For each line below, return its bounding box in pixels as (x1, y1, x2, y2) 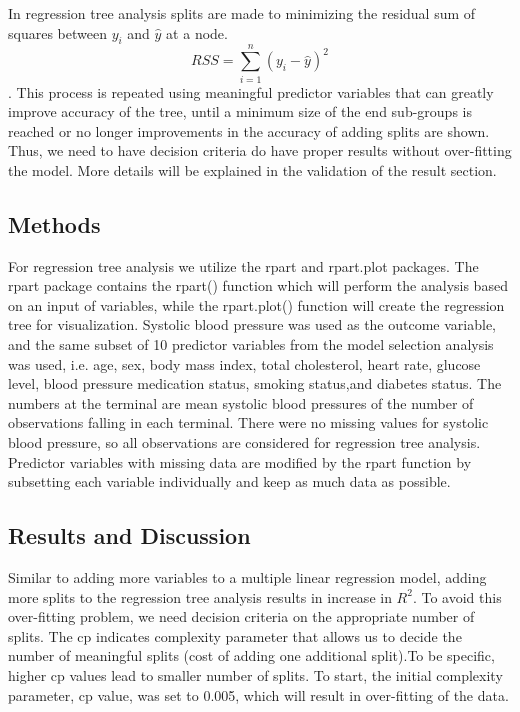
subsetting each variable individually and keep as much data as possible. (8, 471, 451, 492)
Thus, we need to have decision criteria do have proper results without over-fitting (8, 140, 512, 161)
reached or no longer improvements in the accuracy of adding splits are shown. (8, 120, 490, 141)
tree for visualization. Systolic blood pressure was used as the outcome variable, (8, 314, 496, 335)
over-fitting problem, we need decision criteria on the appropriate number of (8, 606, 475, 627)
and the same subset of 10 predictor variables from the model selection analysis (8, 334, 494, 355)
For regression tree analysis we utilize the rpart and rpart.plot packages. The (8, 255, 479, 276)
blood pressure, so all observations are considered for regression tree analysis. (8, 432, 481, 453)
